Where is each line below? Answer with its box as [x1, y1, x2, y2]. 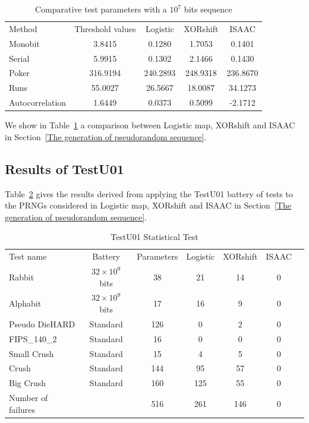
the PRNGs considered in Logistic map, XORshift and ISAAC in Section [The [5, 199, 291, 211]
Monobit [9, 37, 40, 49]
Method [9, 22, 37, 34]
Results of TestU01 [5, 159, 124, 178]
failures [9, 403, 36, 415]
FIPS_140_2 [9, 332, 57, 345]
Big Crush [9, 377, 46, 389]
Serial [9, 52, 30, 64]
